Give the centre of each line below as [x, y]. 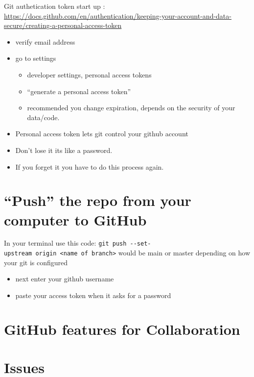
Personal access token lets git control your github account [102, 134]
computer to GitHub [75, 219]
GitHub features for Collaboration [122, 329]
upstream [18, 254]
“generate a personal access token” [79, 91]
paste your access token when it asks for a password [93, 295]
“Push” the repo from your [98, 200]
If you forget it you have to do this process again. [90, 166]
